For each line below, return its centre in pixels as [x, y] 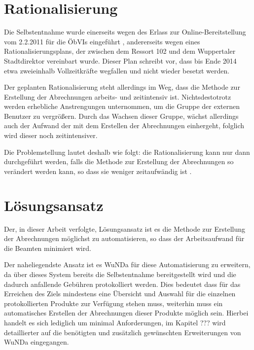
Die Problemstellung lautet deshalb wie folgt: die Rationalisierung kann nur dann [127, 152]
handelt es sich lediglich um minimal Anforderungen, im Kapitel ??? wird [115, 322]
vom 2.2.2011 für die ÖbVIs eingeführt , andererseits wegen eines [102, 41]
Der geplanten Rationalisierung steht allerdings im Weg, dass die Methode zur [122, 87]
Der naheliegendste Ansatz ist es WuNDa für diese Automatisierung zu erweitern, [127, 264]
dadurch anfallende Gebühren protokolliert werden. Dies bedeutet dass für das [122, 284]
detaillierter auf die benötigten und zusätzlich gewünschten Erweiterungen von [123, 332]
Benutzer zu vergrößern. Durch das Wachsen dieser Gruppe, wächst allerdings [121, 116]
